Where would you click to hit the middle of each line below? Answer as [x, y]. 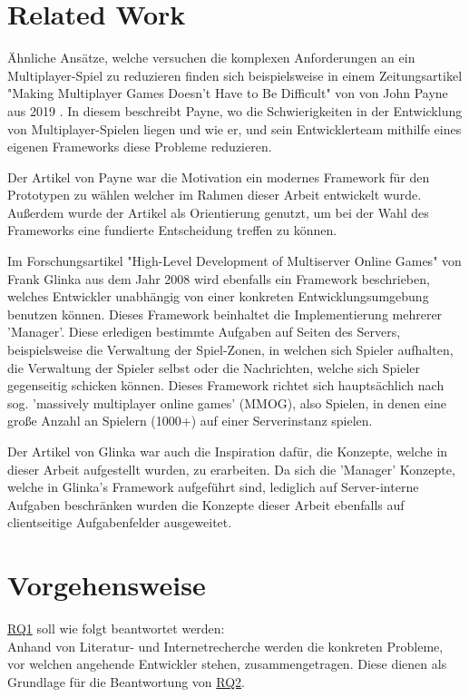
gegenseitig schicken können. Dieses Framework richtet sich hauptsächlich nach [226, 385]
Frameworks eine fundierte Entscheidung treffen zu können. [172, 230]
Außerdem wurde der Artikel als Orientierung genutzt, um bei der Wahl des [218, 212]
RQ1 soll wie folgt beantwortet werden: [116, 628]
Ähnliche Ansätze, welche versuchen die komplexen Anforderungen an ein [211, 58]
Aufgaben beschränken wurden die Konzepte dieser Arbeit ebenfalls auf [206, 504]
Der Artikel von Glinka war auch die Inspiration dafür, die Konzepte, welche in [228, 451]
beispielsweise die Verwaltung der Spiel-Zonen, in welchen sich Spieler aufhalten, [230, 350]
